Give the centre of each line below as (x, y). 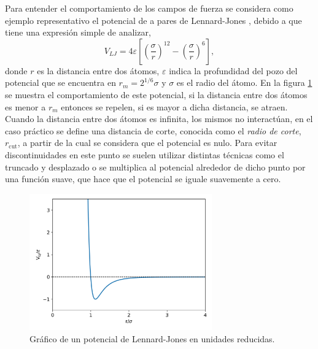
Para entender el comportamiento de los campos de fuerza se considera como (149, 8)
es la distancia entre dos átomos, (98, 70)
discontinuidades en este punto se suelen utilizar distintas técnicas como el (145, 154)
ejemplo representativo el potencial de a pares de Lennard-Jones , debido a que (153, 20)
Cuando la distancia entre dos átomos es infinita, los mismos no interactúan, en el (159, 119)
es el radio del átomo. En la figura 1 (244, 82)
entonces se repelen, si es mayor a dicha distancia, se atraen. (174, 106)
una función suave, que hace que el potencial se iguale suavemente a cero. (143, 179)
